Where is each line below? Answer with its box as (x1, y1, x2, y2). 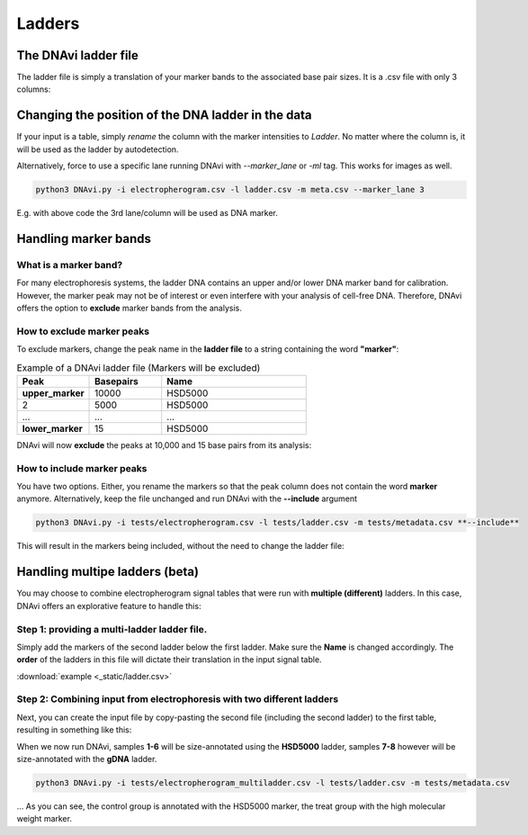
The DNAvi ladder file (16, 48, 139, 63)
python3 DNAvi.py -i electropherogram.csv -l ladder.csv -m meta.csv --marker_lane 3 (35, 184, 425, 195)
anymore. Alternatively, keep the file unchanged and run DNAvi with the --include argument (16, 493, 358, 504)
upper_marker (22, 387, 85, 400)
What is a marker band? (16, 258, 123, 271)
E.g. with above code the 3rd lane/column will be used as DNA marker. (16, 208, 278, 219)
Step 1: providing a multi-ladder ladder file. (16, 623, 208, 635)
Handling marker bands (16, 230, 152, 247)
